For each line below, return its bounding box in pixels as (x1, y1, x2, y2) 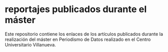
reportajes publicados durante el (5, 4, 147, 15)
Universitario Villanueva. (5, 41, 56, 47)
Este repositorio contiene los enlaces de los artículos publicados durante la (5, 31, 163, 37)
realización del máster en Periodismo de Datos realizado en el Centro (5, 36, 151, 42)
